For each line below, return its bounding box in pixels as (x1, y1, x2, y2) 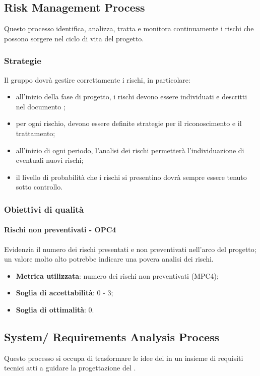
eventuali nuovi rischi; (16, 155, 84, 165)
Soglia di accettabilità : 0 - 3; (16, 287, 113, 298)
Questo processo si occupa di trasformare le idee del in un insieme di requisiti (4, 352, 243, 363)
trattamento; (16, 128, 55, 138)
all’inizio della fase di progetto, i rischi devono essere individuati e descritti (16, 91, 247, 102)
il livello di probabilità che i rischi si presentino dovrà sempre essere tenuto (16, 171, 247, 182)
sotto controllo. (16, 181, 63, 192)
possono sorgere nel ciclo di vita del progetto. (4, 33, 144, 43)
